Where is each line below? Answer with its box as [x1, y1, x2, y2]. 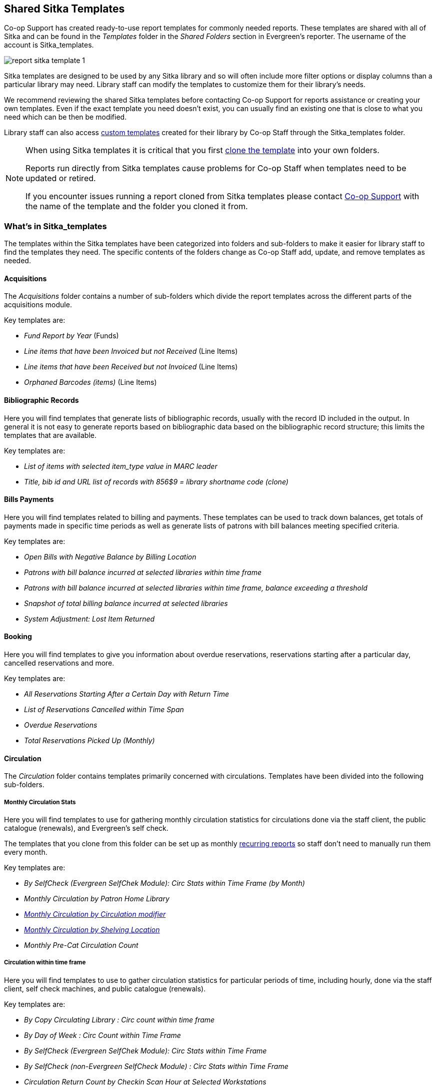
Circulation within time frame [4, 959, 86, 966]
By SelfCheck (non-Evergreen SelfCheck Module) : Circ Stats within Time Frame [24, 1061, 288, 1070]
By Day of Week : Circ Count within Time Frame [24, 1030, 181, 1039]
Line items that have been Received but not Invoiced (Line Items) [24, 362, 238, 371]
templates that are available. [4, 430, 96, 439]
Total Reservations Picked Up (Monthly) [24, 736, 155, 745]
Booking [4, 632, 32, 641]
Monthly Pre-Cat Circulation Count [24, 941, 138, 950]
